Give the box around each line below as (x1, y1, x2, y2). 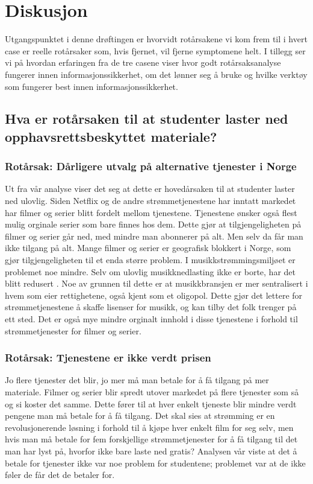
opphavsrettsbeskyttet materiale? (5, 127, 217, 145)
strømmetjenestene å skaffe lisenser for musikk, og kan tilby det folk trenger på (5, 301, 297, 313)
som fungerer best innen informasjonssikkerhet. (5, 80, 178, 92)
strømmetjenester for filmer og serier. (5, 324, 141, 337)
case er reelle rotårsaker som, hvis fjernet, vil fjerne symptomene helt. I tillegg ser (5, 44, 306, 57)
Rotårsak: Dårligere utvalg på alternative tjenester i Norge (5, 159, 297, 174)
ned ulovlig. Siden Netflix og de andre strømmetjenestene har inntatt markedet (5, 194, 296, 207)
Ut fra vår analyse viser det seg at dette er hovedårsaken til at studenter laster (5, 182, 295, 195)
